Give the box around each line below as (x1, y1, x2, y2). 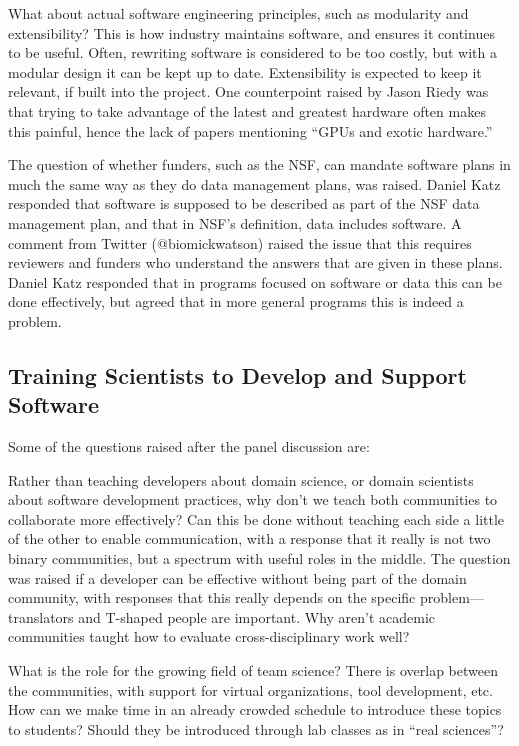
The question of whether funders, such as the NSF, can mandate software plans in (8, 154, 511, 175)
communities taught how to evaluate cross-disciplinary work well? (8, 626, 410, 647)
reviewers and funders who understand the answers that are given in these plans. (8, 252, 503, 273)
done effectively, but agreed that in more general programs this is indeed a (8, 291, 464, 312)
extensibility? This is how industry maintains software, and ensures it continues (8, 22, 495, 43)
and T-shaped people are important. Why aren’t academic (78, 606, 436, 627)
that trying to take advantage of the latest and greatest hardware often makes (8, 100, 486, 121)
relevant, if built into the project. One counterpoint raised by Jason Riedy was (8, 81, 489, 102)
